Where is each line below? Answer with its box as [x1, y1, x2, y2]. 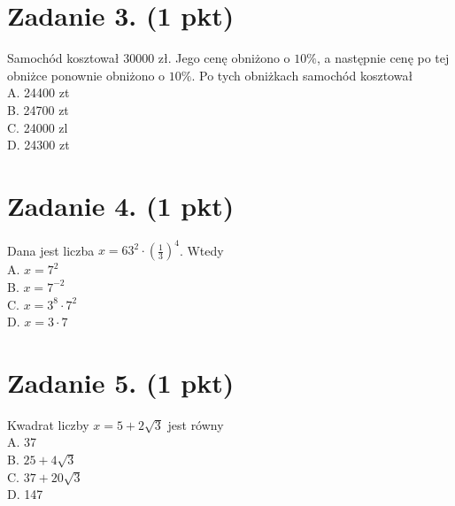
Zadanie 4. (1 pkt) [7, 187, 235, 223]
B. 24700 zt [7, 100, 69, 119]
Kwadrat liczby [7, 415, 89, 433]
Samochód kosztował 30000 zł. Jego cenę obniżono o [7, 49, 290, 67]
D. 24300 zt [7, 135, 70, 154]
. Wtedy [179, 241, 224, 259]
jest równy [167, 415, 224, 433]
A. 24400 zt [7, 83, 70, 102]
